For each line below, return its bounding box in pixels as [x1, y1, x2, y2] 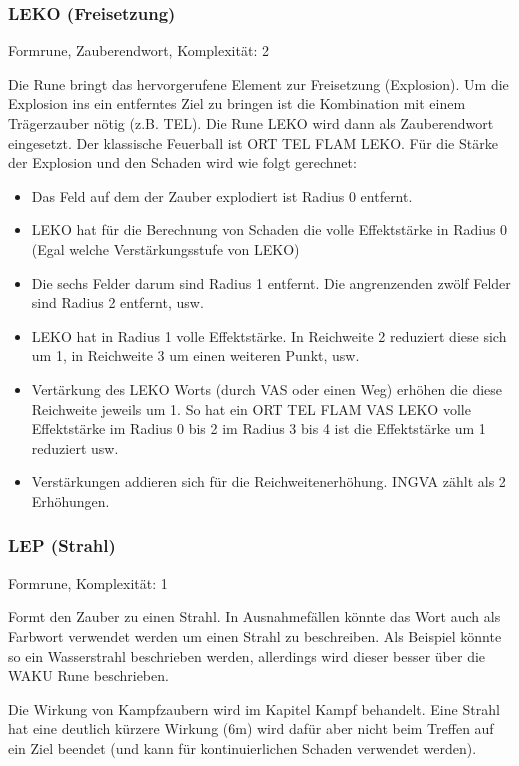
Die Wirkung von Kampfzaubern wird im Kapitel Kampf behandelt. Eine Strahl [8, 698, 500, 719]
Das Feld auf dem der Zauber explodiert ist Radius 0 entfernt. [31, 185, 413, 206]
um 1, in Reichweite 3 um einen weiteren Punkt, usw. [31, 345, 360, 366]
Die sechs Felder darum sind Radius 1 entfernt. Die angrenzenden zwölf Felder [31, 272, 511, 293]
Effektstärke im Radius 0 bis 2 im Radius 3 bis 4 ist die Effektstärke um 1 [31, 418, 486, 439]
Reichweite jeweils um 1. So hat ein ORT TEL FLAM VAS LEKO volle [31, 398, 471, 419]
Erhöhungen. [31, 490, 110, 511]
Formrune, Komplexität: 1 [8, 572, 168, 593]
